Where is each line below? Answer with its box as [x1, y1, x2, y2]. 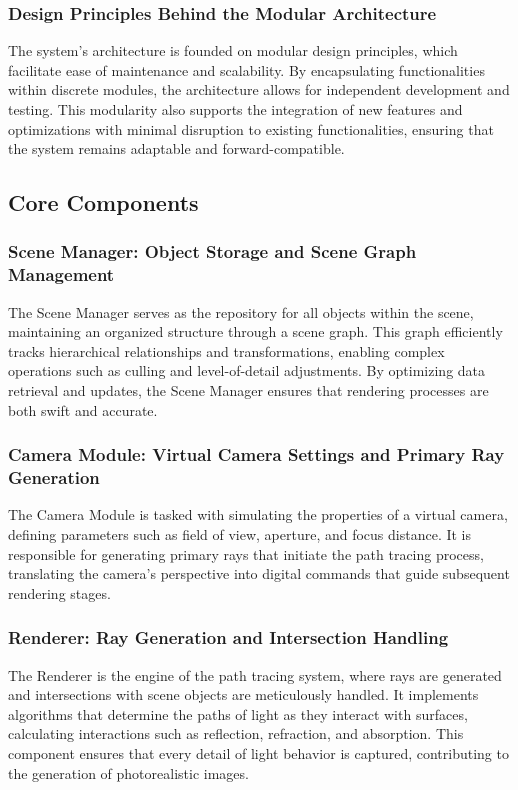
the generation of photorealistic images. [8, 762, 249, 783]
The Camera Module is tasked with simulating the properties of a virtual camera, [8, 504, 508, 525]
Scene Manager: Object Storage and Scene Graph [8, 239, 417, 264]
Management [8, 262, 115, 287]
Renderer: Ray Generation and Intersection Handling [8, 625, 449, 650]
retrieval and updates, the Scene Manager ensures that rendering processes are [8, 380, 489, 401]
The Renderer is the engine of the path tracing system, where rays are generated [8, 664, 502, 685]
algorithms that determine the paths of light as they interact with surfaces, [8, 703, 468, 724]
